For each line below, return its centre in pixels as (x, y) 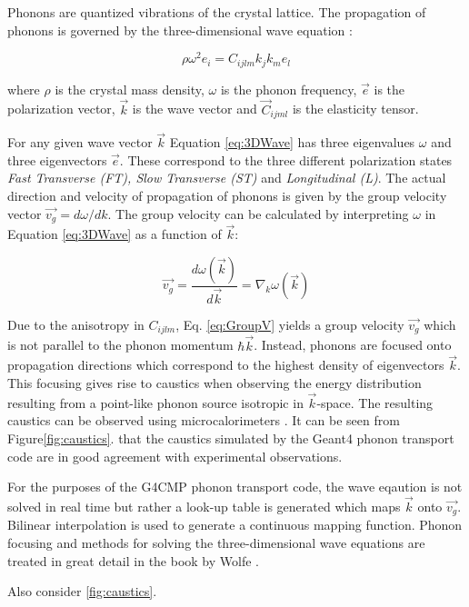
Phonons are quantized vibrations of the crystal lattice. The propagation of (217, 12)
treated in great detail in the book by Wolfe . (134, 560)
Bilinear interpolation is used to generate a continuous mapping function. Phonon (235, 525)
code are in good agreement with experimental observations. (175, 456)
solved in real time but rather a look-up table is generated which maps (204, 507)
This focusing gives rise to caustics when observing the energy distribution (215, 383)
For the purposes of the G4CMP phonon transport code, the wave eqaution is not (235, 487)
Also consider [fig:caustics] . (82, 591)
